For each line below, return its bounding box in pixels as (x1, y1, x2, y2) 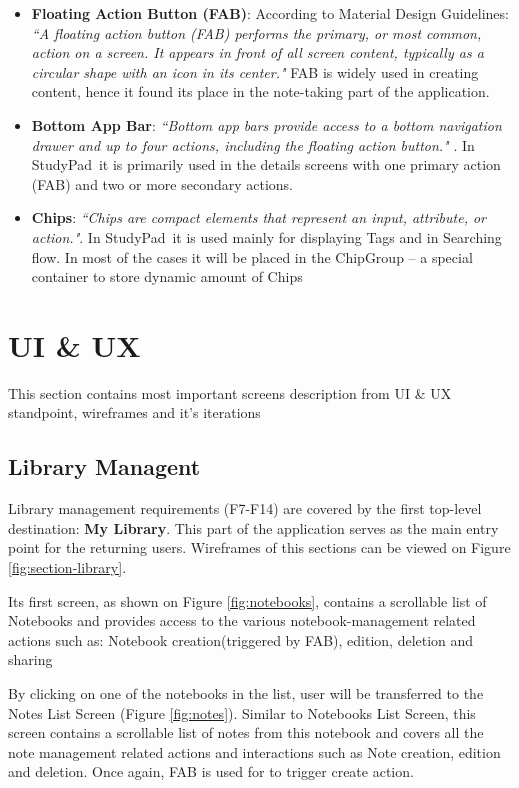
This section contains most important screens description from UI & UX (8, 382, 452, 403)
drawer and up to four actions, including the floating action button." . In (31, 134, 475, 155)
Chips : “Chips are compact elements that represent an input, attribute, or (31, 207, 487, 228)
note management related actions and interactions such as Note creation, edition (8, 741, 501, 762)
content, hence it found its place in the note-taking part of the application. (31, 81, 490, 102)
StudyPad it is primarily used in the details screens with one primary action (31, 154, 501, 175)
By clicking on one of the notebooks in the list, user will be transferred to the (8, 682, 484, 703)
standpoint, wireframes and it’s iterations (8, 402, 261, 423)
